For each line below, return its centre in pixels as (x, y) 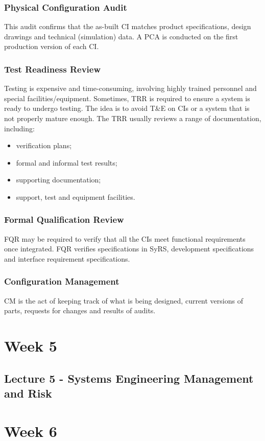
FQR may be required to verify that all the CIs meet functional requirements (125, 238)
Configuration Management (62, 281)
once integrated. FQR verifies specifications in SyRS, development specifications (129, 249)
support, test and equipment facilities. (76, 196)
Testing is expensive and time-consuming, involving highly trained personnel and (130, 88)
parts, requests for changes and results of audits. (80, 310)
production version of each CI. (52, 46)
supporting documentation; (58, 180)
